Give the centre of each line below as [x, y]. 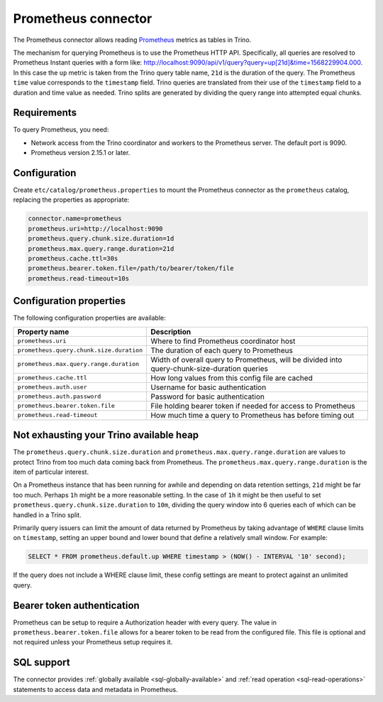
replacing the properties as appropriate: [71, 200]
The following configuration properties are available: [89, 318]
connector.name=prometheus [75, 219]
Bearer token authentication [76, 605]
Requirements [45, 113]
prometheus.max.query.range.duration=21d [101, 248]
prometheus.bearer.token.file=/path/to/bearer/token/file [131, 269]
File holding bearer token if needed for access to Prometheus [253, 406]
